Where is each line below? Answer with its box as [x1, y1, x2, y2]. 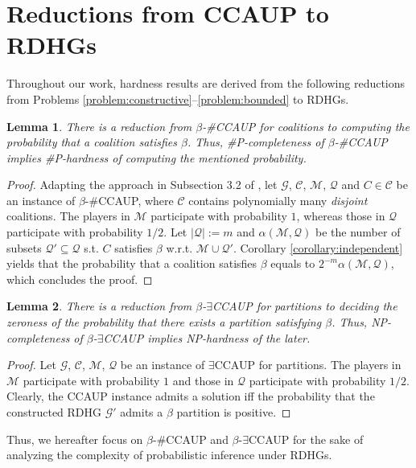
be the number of [315, 224, 401, 240]
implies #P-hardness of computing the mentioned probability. [6, 149, 307, 166]
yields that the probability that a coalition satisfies [6, 255, 257, 272]
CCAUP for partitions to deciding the [212, 298, 397, 314]
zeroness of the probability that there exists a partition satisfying [6, 314, 322, 330]
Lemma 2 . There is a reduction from [6, 298, 192, 314]
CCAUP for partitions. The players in [214, 356, 402, 373]
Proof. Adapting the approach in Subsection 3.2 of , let [6, 176, 278, 193]
